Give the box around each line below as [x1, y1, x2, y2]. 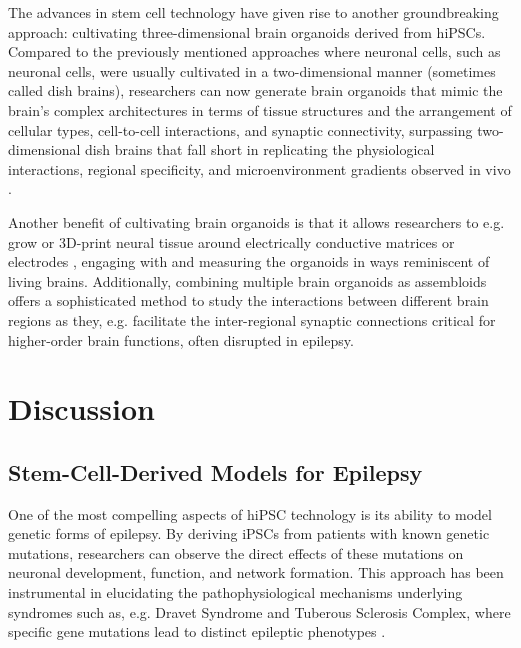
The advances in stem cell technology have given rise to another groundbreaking [8, 2, 499, 22]
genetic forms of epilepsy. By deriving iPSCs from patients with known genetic [8, 523, 490, 544]
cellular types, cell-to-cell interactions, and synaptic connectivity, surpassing [8, 119, 473, 140]
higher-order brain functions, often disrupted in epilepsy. [8, 329, 354, 350]
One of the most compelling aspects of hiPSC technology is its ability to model [8, 503, 492, 524]
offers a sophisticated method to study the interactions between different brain [8, 290, 489, 311]
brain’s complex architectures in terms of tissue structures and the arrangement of [8, 99, 512, 120]
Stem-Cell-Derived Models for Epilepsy [8, 456, 423, 487]
